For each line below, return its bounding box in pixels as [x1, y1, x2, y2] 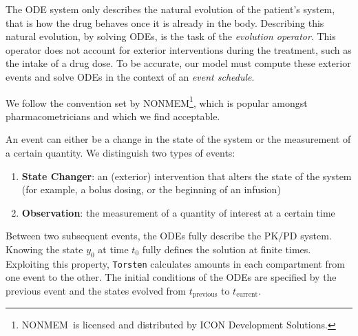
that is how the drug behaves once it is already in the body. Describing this [6, 15, 324, 30]
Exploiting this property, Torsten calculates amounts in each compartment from [6, 256, 345, 270]
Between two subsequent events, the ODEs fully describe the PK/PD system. [6, 228, 332, 243]
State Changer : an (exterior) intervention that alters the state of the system [21, 168, 352, 183]
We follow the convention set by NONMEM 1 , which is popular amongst [6, 93, 308, 110]
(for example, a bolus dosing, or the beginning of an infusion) [21, 182, 281, 197]
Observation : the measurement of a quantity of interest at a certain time [21, 205, 335, 219]
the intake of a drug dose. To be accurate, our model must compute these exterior [6, 56, 351, 70]
